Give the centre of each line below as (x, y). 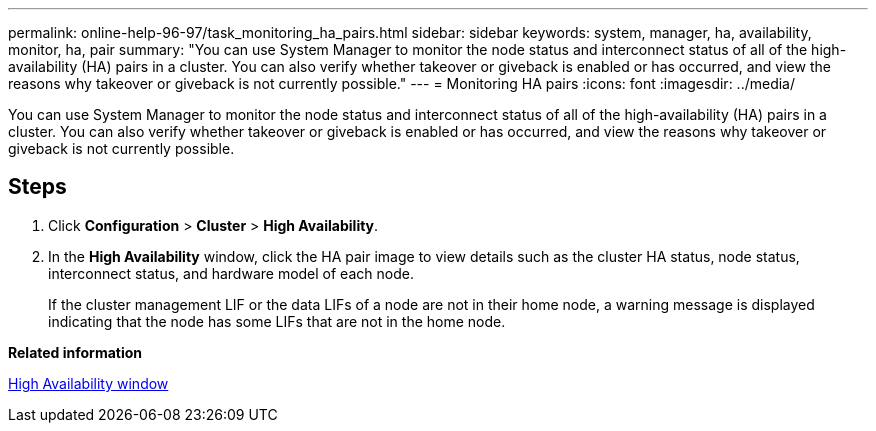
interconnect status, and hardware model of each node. (231, 273)
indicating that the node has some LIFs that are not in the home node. (277, 321)
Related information (75, 352)
